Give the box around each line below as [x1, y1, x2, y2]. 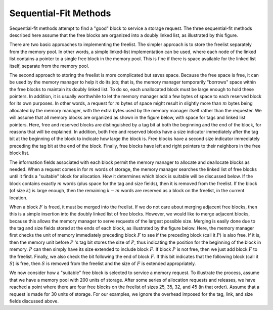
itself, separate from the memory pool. [9, 63, 89, 69]
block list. [9, 150, 30, 156]
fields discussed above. [9, 298, 59, 304]
